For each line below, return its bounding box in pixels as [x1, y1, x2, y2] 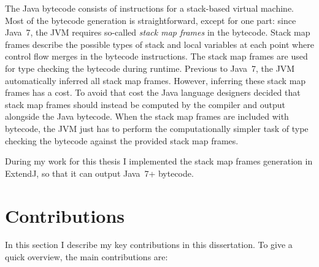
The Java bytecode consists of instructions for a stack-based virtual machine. [5, 2, 294, 14]
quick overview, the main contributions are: [5, 250, 168, 263]
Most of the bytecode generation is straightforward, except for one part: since [5, 14, 296, 26]
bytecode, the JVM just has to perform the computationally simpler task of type [5, 122, 309, 134]
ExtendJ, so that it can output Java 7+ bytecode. [5, 166, 194, 179]
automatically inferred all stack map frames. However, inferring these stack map [5, 74, 306, 87]
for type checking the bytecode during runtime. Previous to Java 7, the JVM [5, 61, 295, 74]
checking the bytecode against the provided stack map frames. [5, 134, 239, 147]
